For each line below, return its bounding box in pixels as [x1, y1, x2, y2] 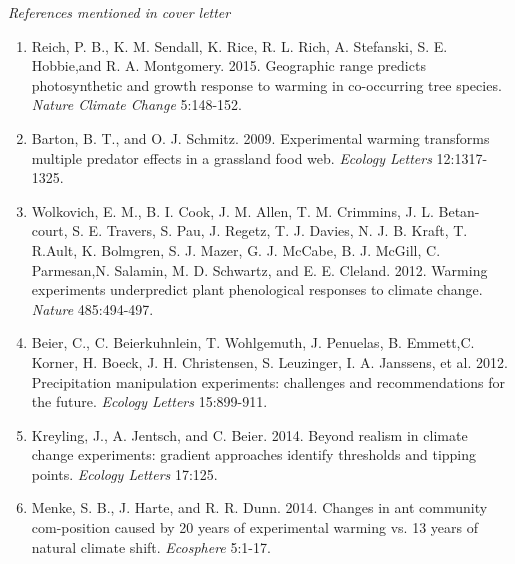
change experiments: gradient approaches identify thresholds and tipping [31, 444, 477, 465]
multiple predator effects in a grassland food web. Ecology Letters [31, 147, 432, 168]
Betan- [438, 200, 480, 221]
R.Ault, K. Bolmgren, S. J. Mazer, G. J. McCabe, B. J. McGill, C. [31, 239, 441, 260]
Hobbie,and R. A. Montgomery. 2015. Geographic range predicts [31, 55, 426, 76]
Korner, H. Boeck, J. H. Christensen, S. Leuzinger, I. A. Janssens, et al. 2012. [31, 351, 508, 372]
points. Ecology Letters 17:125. [31, 463, 218, 484]
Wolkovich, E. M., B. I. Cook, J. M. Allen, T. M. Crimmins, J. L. [31, 200, 434, 221]
